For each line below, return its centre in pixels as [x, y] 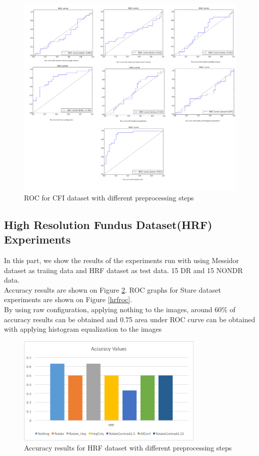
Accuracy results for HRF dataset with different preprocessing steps [128, 447]
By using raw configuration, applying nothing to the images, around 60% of [120, 309]
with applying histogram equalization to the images [83, 329]
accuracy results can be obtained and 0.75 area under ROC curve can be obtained [130, 319]
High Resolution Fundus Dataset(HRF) [108, 224]
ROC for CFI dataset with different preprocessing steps [109, 197]
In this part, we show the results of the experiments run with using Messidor [121, 260]
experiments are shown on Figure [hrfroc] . [68, 299]
